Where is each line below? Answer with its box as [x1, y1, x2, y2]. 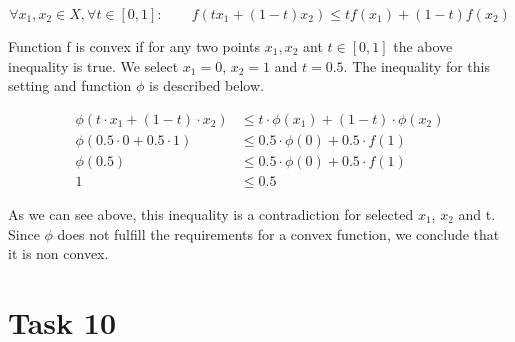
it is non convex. [8, 243, 109, 264]
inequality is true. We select [8, 55, 179, 76]
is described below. [149, 75, 264, 96]
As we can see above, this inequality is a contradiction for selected [8, 203, 414, 224]
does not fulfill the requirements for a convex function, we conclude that [57, 223, 500, 244]
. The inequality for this [343, 55, 490, 76]
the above [393, 36, 453, 56]
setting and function [8, 75, 132, 96]
